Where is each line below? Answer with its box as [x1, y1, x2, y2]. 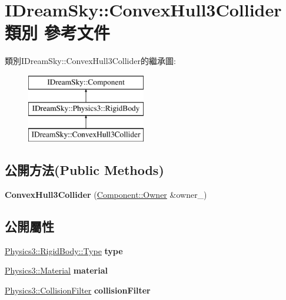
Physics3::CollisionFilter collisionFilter [5, 284, 151, 296]
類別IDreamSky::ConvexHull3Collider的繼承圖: [5, 55, 176, 67]
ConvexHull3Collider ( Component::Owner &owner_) [5, 188, 207, 201]
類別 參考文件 [5, 21, 110, 45]
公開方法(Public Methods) [5, 161, 164, 179]
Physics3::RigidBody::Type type [5, 244, 123, 257]
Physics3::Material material [5, 264, 108, 277]
